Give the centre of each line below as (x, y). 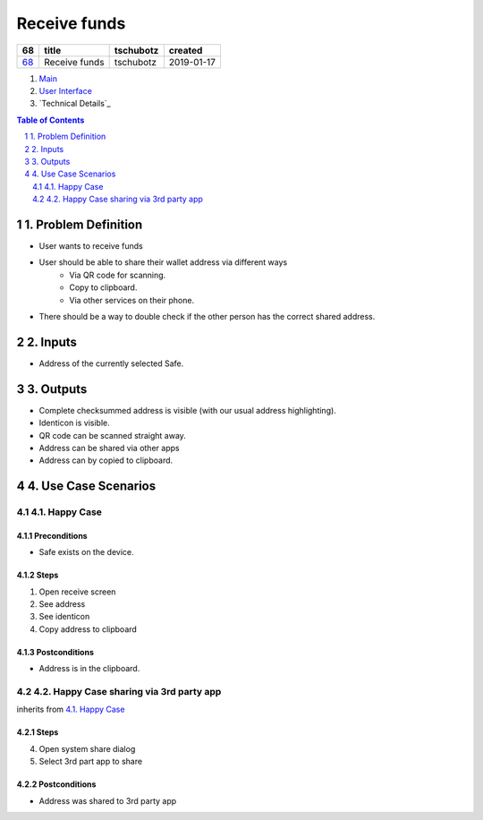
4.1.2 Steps (38, 575)
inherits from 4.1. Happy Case (71, 709)
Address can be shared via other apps (109, 448)
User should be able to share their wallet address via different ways (163, 262)
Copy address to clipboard (88, 629)
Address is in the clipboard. (89, 669)
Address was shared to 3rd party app (108, 800)
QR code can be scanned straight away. (113, 435)
